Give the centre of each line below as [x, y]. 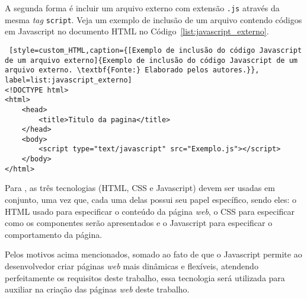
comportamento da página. [54, 234]
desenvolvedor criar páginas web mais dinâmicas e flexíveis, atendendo [132, 266]
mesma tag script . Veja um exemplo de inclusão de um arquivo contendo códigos [153, 19]
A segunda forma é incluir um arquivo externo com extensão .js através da [142, 8]
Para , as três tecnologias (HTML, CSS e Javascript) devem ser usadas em [140, 188]
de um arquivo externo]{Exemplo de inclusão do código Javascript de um [151, 60]
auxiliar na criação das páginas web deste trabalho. [97, 289]
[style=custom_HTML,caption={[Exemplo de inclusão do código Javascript [156, 50]
